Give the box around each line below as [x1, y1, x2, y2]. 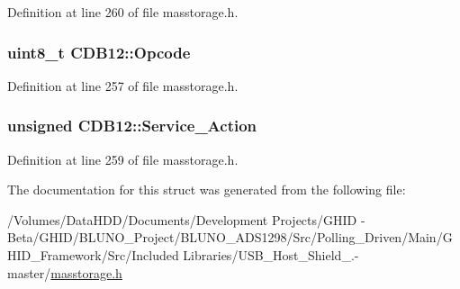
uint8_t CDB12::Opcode [7, 41, 191, 63]
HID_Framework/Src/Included [7, 246, 179, 264]
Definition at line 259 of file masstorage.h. [7, 149, 239, 168]
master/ [7, 263, 51, 282]
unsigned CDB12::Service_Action [7, 114, 257, 137]
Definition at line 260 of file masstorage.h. [7, 3, 239, 21]
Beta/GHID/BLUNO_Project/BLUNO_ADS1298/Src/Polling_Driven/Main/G [7, 228, 453, 247]
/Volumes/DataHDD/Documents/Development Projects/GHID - [7, 210, 365, 229]
